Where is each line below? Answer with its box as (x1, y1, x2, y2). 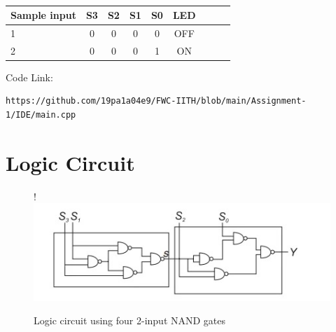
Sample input (10, 8, 76, 22)
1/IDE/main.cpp (6, 109, 76, 120)
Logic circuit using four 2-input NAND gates (34, 313, 226, 328)
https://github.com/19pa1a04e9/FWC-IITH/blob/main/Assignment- (6, 96, 307, 106)
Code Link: (6, 69, 53, 84)
